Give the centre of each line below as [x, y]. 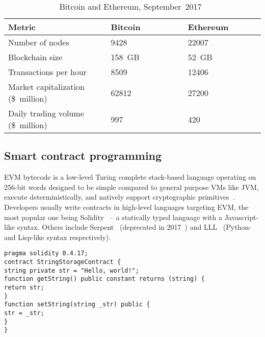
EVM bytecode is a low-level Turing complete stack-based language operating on [130, 177]
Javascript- [242, 217]
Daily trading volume [46, 113]
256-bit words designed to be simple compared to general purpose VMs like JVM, [131, 187]
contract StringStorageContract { [63, 262]
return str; [24, 287]
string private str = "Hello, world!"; [72, 270]
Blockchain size [35, 57]
